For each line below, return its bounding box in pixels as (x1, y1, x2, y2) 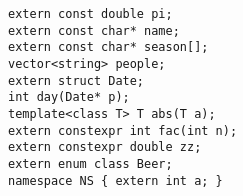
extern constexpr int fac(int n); (8, 123, 238, 138)
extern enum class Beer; (8, 156, 173, 171)
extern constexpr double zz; (8, 140, 202, 155)
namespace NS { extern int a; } (8, 173, 223, 188)
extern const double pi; (8, 7, 173, 21)
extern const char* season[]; (8, 40, 209, 55)
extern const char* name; (8, 23, 180, 38)
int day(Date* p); (8, 90, 130, 105)
